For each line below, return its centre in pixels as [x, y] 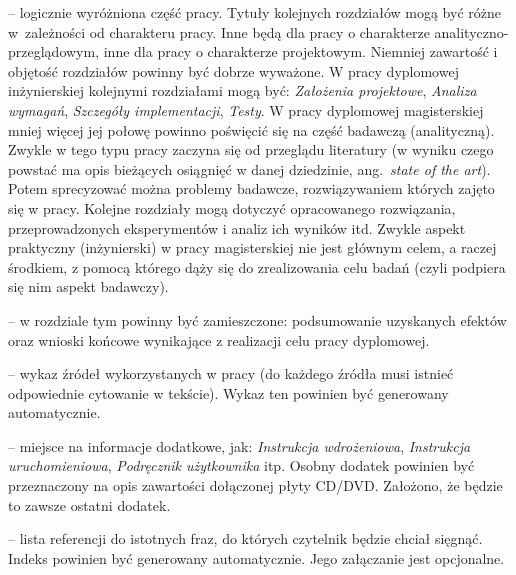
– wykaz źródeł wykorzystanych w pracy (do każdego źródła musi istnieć [231, 373]
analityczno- [471, 31]
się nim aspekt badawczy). [88, 286]
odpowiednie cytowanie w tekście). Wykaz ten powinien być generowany [228, 392]
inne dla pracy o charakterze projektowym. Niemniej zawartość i [300, 51]
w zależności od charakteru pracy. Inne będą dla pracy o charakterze [219, 31]
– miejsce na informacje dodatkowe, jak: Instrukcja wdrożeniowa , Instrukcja [239, 445]
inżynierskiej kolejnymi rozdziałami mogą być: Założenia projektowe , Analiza [242, 90]
